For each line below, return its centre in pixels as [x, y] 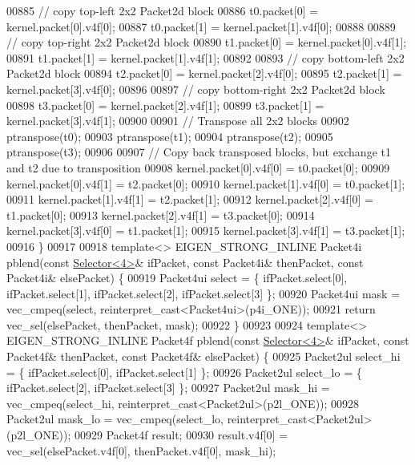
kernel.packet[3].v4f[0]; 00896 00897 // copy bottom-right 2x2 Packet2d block [196, 89]
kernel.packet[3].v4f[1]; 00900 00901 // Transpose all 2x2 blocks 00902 [178, 121]
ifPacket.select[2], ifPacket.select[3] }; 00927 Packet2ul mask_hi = [168, 388]
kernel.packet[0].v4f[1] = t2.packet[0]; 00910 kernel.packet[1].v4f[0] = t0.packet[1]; [206, 183]
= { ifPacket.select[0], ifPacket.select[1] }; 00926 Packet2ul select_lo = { [184, 372]
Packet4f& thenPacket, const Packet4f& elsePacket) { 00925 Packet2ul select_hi [203, 356]
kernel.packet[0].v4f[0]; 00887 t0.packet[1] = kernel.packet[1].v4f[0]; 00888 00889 [201, 26]
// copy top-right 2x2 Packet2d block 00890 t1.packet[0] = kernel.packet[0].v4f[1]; [207, 42]
